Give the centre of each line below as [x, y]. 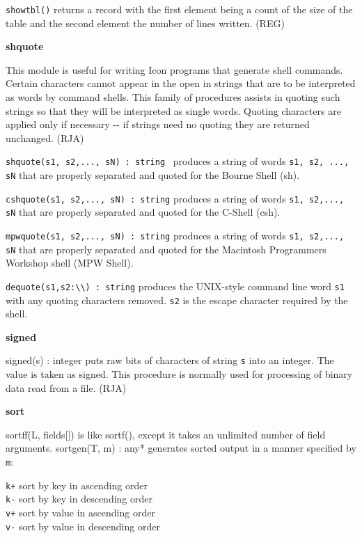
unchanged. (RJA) [45, 137]
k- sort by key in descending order [79, 499]
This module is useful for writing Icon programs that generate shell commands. [174, 69]
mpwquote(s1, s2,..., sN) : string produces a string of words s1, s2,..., [175, 236]
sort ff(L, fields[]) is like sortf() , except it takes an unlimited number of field [166, 434]
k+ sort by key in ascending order [77, 485]
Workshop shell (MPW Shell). [70, 263]
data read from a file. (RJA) [66, 387]
